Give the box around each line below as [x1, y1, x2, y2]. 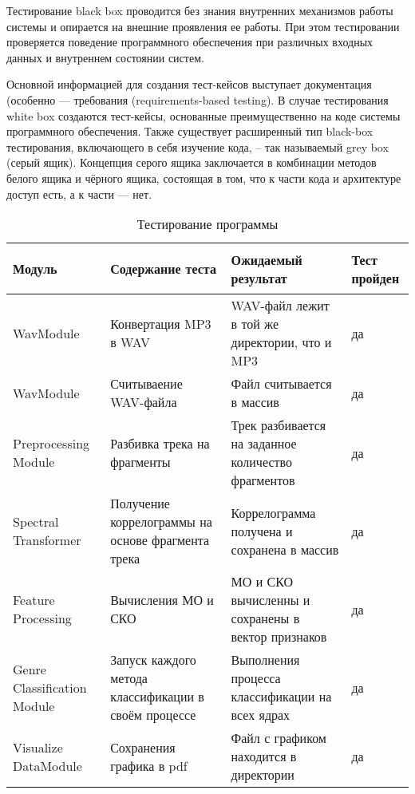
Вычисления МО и [110, 591, 214, 610]
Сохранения [110, 737, 176, 756]
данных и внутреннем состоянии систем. [6, 49, 204, 65]
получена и [231, 521, 293, 540]
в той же [231, 314, 279, 334]
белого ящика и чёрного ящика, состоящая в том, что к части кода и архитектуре [6, 169, 401, 186]
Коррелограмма [231, 503, 316, 522]
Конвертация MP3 [110, 314, 211, 334]
